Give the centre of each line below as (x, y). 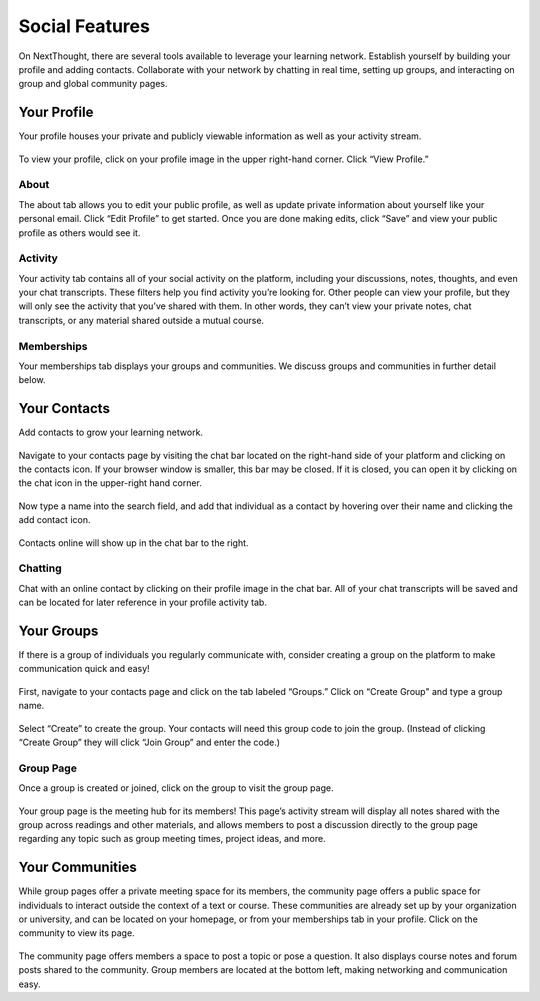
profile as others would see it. (79, 232)
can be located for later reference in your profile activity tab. (142, 602)
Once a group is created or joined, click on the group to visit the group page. (176, 788)
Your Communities (77, 867)
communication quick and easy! (84, 669)
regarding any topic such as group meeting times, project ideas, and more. (172, 839)
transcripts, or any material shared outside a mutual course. (141, 320)
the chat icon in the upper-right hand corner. (110, 483)
